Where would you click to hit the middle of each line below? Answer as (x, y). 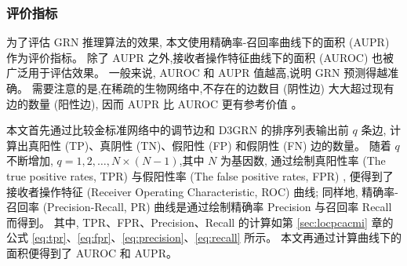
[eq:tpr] (49, 237)
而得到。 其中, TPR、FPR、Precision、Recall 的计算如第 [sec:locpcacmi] (187, 222)
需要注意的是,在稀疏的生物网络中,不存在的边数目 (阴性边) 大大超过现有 (213, 88)
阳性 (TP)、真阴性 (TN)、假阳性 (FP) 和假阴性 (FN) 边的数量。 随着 (215, 145)
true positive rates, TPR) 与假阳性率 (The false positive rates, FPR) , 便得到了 (200, 175)
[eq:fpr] (94, 237)
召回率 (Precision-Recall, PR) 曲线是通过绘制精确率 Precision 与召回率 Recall (199, 207)
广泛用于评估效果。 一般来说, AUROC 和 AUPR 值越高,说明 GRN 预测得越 (197, 73)
